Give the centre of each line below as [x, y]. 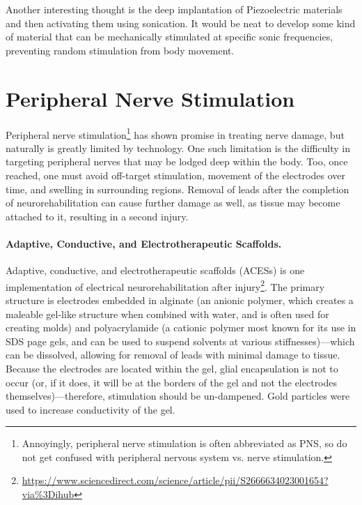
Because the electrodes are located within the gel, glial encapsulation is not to [172, 368]
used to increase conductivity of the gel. [90, 409]
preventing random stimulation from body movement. [120, 50]
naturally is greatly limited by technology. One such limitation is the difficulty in [178, 148]
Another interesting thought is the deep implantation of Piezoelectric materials [174, 9]
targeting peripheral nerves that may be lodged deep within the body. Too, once [177, 161]
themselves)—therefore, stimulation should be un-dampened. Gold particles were [178, 396]
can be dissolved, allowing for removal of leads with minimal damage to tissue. [173, 355]
